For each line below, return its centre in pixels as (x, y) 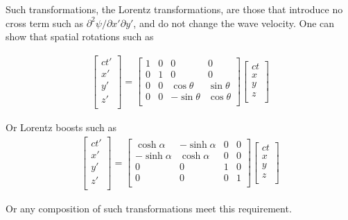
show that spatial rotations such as (80, 36)
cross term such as (44, 23)
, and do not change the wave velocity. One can (234, 23)
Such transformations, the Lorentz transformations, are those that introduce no (174, 9)
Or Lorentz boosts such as (61, 127)
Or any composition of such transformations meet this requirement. (149, 208)
